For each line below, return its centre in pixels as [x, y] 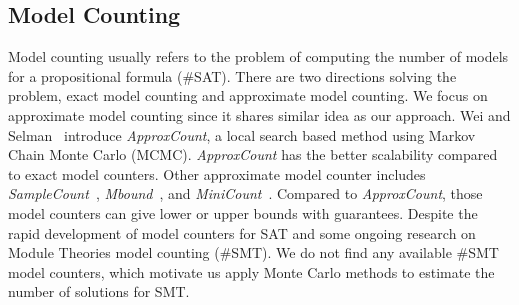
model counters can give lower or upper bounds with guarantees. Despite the [243, 212]
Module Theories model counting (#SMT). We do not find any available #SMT [253, 252]
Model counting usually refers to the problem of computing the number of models [258, 56]
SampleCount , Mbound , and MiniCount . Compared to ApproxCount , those [245, 193]
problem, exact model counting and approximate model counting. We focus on [248, 95]
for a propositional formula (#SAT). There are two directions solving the [232, 75]
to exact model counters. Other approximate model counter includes [217, 173]
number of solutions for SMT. [99, 291]
